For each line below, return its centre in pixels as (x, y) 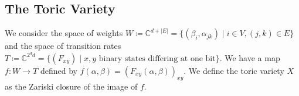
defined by (59, 70)
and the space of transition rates (63, 46)
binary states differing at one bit (157, 58)
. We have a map (250, 57)
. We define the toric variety (234, 70)
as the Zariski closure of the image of (71, 86)
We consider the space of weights (64, 33)
